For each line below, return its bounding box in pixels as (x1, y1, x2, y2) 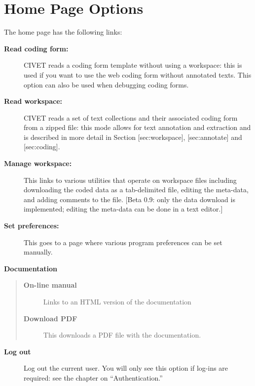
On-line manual (23, 280, 77, 290)
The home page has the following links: (4, 27, 122, 37)
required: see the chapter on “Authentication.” (24, 372, 163, 383)
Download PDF (23, 313, 77, 323)
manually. (24, 247, 53, 257)
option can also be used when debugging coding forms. (24, 79, 189, 89)
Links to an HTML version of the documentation (43, 297, 191, 306)
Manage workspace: (4, 158, 72, 169)
